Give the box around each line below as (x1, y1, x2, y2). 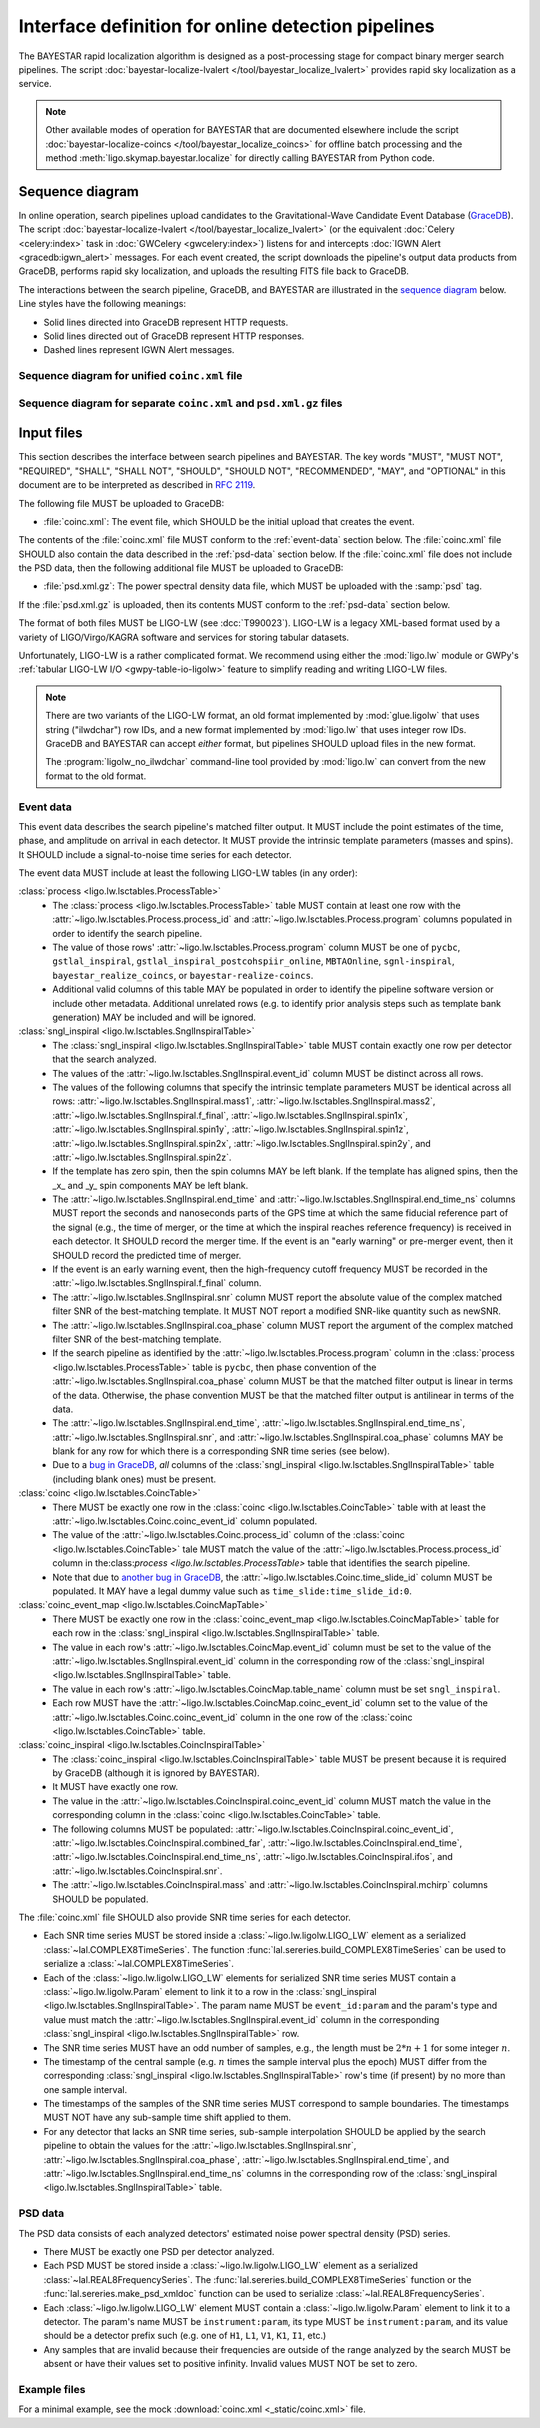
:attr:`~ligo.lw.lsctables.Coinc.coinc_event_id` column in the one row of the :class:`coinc (52, 1711, 414, 1723)
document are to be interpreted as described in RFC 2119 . (18, 479, 256, 491)
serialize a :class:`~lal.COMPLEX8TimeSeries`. (43, 1958, 235, 1970)
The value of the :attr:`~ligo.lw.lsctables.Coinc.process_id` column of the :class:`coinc (52, 1529, 405, 1541)
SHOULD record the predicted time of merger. (52, 1249, 242, 1261)
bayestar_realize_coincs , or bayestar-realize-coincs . (52, 969, 314, 981)
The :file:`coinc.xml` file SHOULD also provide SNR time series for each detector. (18, 1911, 352, 1923)
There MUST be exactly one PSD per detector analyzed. (43, 2245, 275, 2257)
